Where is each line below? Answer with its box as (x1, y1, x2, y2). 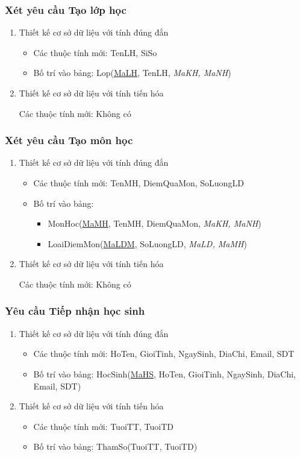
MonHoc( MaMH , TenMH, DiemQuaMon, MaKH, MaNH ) (48, 217, 261, 230)
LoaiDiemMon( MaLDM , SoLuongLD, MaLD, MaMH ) (48, 237, 247, 250)
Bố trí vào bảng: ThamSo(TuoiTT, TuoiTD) (33, 440, 198, 453)
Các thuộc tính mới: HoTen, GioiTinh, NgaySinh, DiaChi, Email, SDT (33, 347, 295, 360)
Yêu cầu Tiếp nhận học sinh (5, 303, 145, 318)
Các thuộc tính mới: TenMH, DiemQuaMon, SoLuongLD (33, 177, 244, 189)
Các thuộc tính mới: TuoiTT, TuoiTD (33, 420, 173, 432)
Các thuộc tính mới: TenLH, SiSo (33, 46, 157, 58)
